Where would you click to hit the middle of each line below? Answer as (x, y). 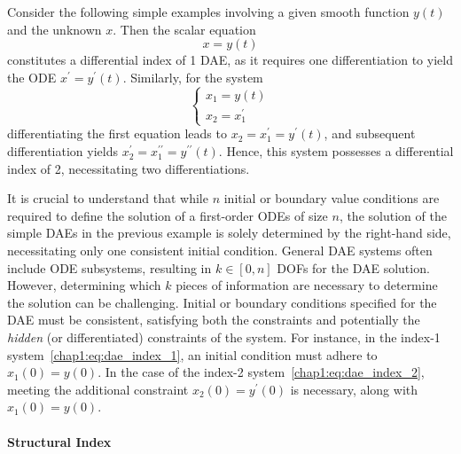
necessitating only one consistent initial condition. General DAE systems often (220, 250)
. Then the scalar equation (184, 29)
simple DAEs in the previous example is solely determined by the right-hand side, (229, 233)
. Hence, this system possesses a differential (336, 151)
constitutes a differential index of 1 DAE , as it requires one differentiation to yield (230, 60)
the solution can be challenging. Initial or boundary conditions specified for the (222, 302)
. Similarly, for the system (193, 77)
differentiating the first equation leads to (117, 133)
